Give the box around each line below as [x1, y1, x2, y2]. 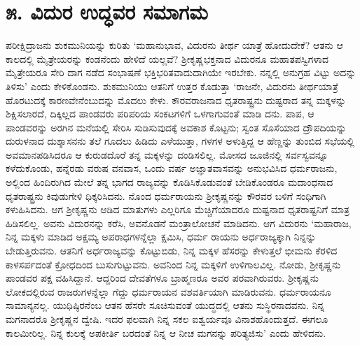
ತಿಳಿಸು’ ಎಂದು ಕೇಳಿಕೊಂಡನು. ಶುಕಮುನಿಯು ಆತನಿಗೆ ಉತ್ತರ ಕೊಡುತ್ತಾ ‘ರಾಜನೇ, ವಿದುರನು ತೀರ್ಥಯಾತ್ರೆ [6, 78, 338, 93]
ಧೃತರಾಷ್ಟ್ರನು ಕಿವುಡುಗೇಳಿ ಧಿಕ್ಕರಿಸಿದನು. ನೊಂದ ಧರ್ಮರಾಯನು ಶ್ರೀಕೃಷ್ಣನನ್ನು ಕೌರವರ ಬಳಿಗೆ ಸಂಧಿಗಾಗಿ [6, 188, 326, 203]
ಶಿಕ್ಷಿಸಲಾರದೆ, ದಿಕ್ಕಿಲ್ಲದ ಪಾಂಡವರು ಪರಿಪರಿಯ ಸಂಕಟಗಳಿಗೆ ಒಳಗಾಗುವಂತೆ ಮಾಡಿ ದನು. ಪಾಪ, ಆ [6, 106, 314, 121]
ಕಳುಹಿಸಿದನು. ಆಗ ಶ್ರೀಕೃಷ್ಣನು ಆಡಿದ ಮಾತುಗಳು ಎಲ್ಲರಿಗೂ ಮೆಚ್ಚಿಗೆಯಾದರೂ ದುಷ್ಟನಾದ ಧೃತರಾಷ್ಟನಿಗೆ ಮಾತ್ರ [6, 202, 349, 217]
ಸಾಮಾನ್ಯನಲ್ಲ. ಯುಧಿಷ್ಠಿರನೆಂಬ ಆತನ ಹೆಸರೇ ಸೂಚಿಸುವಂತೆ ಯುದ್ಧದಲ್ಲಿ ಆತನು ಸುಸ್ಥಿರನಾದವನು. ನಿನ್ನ [6, 298, 325, 312]
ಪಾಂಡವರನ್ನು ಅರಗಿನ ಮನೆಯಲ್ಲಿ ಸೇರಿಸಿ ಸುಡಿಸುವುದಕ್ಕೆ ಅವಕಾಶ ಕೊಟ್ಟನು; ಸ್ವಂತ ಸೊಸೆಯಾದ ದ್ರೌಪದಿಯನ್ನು [6, 120, 347, 134]
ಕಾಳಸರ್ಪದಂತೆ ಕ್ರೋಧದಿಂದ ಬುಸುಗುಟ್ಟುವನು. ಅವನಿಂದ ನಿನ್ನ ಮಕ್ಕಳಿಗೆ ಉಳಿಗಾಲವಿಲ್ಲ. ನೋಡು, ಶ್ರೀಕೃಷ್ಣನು [6, 257, 341, 271]
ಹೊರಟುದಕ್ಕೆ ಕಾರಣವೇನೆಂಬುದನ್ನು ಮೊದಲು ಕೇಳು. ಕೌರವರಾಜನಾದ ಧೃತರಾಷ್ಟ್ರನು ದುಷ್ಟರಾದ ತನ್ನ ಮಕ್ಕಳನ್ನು [6, 92, 347, 107]
